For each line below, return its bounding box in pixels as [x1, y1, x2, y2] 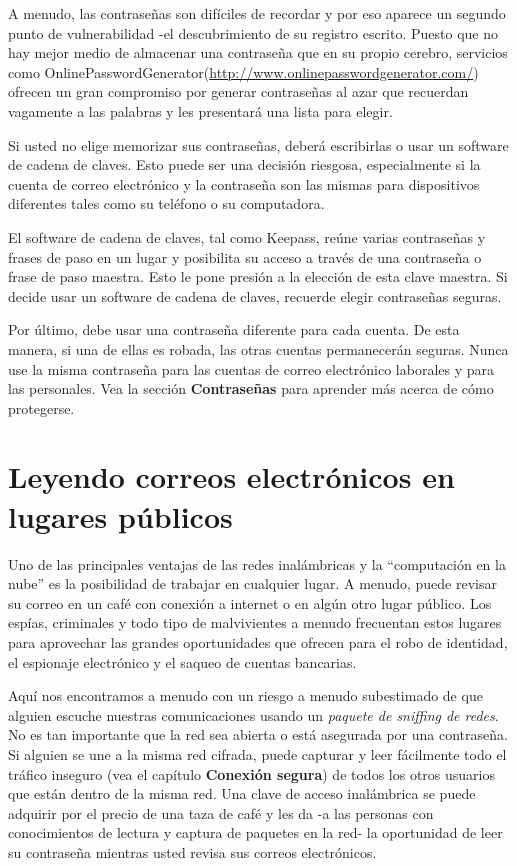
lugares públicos [8, 495, 233, 536]
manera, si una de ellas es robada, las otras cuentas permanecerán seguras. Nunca [8, 338, 509, 359]
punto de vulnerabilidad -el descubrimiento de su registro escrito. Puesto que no [8, 22, 499, 43]
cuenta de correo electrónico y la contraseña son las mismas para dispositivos [8, 173, 480, 194]
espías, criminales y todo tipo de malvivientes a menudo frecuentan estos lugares [8, 612, 502, 633]
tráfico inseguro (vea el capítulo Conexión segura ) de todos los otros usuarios [8, 763, 495, 784]
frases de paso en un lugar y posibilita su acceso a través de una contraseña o [8, 246, 482, 267]
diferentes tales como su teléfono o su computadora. [8, 193, 325, 214]
